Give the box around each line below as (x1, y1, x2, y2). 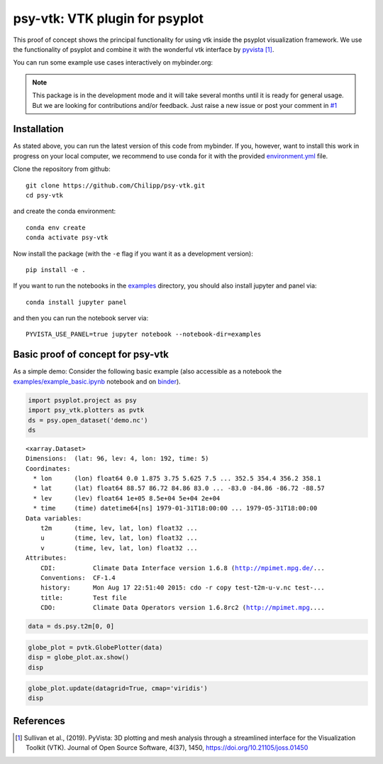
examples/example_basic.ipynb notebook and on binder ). (13, 377, 181, 386)
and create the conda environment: (13, 207, 116, 216)
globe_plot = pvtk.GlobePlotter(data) (28, 643, 163, 651)
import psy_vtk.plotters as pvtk (28, 406, 145, 415)
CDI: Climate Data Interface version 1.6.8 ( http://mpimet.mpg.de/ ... (40, 564, 326, 572)
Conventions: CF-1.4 (40, 574, 116, 582)
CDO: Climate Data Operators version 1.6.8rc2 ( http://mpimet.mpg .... (40, 604, 326, 612)
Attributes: (26, 554, 67, 562)
